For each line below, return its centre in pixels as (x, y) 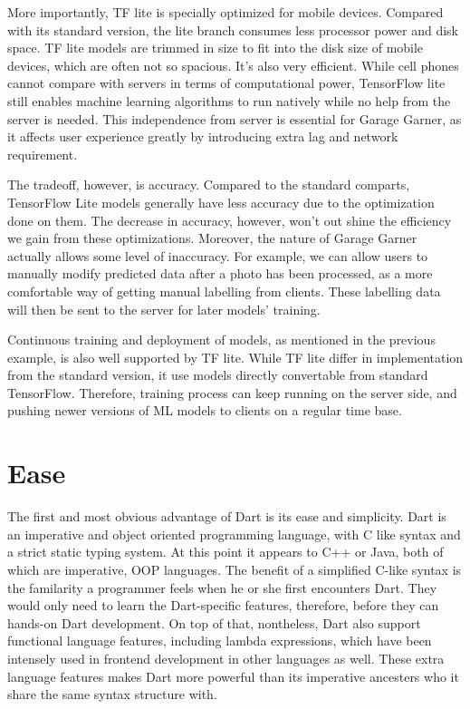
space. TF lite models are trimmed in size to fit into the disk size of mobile (216, 48)
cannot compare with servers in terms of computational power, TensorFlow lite (226, 83)
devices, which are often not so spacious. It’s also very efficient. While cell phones (233, 65)
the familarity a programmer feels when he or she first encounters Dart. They (222, 587)
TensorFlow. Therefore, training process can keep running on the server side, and (232, 392)
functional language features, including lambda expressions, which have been (220, 641)
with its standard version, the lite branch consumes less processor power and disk (233, 29)
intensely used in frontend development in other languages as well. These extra (226, 658)
